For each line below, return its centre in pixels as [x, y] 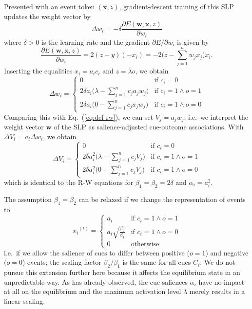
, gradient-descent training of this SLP [176, 6]
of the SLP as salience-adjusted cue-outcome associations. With [149, 127]
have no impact [222, 282]
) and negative [227, 252]
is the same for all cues [157, 262]
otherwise [145, 245]
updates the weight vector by [47, 16]
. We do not [218, 262]
